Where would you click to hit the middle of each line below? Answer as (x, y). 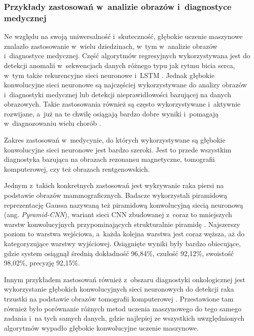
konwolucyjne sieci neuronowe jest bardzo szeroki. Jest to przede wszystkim (118, 149)
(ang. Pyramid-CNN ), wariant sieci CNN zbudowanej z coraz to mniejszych (118, 214)
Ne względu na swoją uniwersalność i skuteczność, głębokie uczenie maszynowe (123, 36)
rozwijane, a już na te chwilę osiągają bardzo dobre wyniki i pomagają (111, 113)
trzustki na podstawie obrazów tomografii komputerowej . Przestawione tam (119, 298)
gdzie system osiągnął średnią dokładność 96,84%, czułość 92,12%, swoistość (119, 253)
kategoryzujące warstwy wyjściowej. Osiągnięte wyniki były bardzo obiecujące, (123, 243)
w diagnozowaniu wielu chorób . (53, 123)
